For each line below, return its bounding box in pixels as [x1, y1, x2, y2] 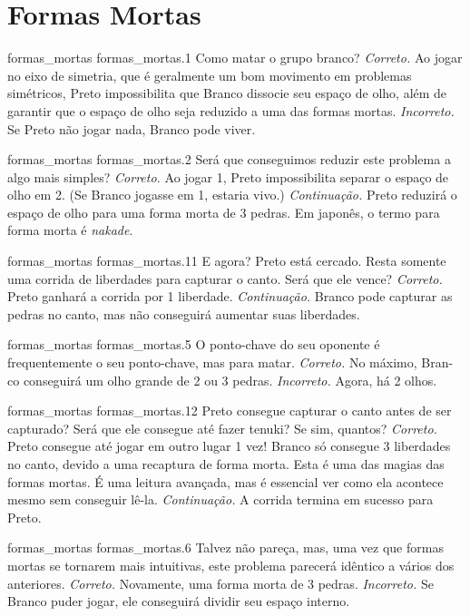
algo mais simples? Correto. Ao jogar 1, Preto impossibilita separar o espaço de [7, 167, 449, 186]
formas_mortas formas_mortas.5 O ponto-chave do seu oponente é [7, 335, 380, 354]
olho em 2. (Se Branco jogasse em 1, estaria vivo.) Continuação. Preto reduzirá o [7, 185, 457, 204]
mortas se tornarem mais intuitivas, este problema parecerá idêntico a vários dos [7, 555, 455, 574]
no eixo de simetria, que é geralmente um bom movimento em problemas [7, 65, 412, 84]
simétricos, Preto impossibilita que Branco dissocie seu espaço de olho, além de [7, 83, 447, 103]
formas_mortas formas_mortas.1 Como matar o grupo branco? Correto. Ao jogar [7, 48, 463, 67]
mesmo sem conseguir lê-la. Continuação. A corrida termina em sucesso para [7, 490, 434, 509]
